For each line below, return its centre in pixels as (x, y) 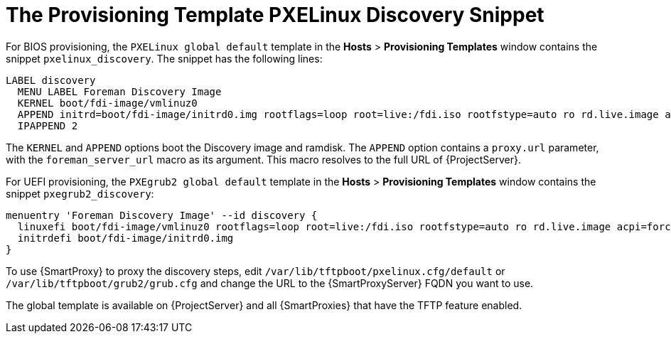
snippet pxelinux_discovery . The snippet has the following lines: (164, 58)
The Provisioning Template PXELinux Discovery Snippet (275, 15)
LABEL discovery (51, 80)
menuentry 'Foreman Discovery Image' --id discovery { (162, 215)
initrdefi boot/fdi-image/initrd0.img (125, 238)
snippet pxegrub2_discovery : (80, 193)
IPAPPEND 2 (48, 125)
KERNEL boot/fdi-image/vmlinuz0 (107, 103)
